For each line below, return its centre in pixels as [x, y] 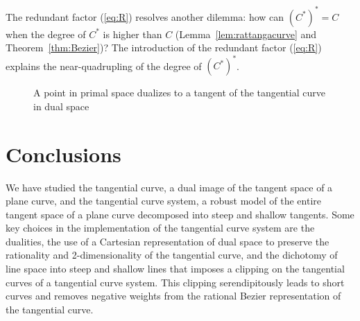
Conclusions [63, 154]
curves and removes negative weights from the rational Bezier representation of [173, 296]
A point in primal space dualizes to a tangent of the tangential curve [180, 93]
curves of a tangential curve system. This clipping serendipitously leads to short [175, 282]
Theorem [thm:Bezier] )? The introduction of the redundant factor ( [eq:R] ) [164, 47]
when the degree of [46, 34]
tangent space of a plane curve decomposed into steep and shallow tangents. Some [180, 214]
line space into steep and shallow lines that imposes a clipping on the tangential [175, 269]
